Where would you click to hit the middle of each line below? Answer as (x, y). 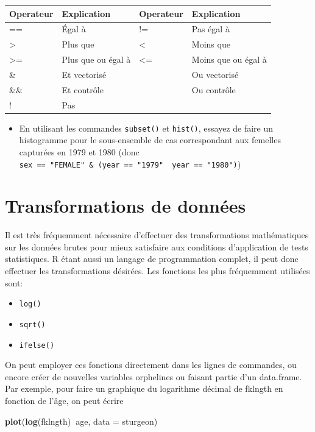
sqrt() (32, 324)
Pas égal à (211, 29)
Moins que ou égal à (229, 59)
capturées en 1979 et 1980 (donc (79, 151)
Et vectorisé (84, 74)
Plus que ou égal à (96, 59)
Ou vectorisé (215, 74)
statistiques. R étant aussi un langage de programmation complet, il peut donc (152, 259)
